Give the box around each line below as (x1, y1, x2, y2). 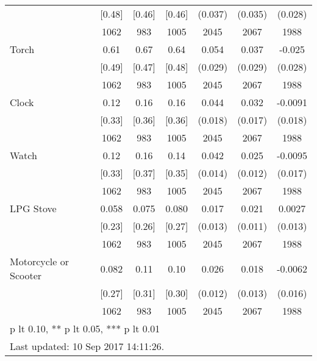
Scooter (10, 268, 42, 282)
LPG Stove (10, 201, 57, 215)
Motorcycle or (10, 254, 69, 268)
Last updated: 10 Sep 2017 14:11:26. (10, 339, 165, 353)
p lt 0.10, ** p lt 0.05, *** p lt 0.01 (10, 321, 160, 335)
